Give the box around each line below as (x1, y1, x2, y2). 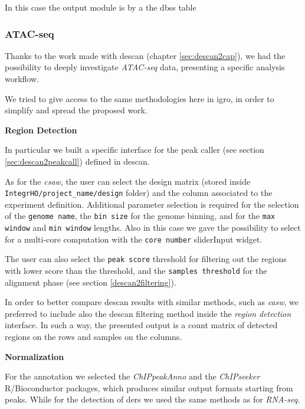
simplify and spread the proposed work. (5, 104, 147, 116)
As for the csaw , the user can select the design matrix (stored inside (5, 175, 251, 187)
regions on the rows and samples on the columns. (5, 331, 182, 343)
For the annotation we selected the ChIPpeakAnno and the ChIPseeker (5, 370, 260, 382)
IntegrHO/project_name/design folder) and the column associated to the (5, 186, 273, 199)
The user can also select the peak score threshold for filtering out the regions (5, 253, 287, 265)
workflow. (5, 73, 39, 84)
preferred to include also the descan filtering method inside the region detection (5, 307, 291, 319)
